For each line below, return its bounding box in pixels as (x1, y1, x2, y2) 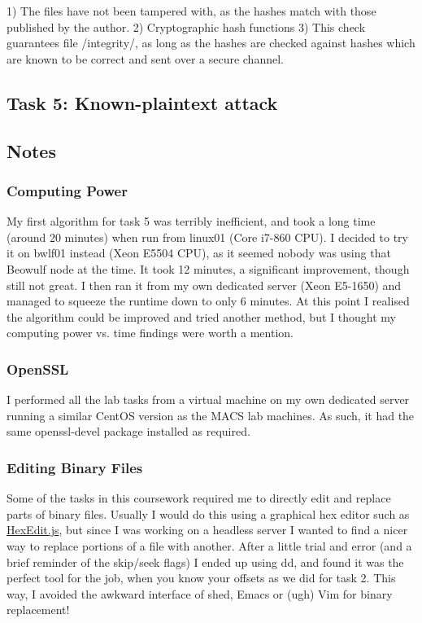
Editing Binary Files (7, 457, 143, 477)
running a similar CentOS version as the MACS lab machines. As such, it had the (7, 406, 415, 423)
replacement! (7, 601, 70, 618)
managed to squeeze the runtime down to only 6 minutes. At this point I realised (7, 292, 410, 309)
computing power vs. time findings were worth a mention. (7, 324, 294, 341)
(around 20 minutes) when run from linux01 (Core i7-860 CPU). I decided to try (7, 228, 408, 245)
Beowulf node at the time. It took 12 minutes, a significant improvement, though (7, 260, 410, 277)
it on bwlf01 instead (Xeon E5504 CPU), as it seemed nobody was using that (7, 244, 391, 261)
